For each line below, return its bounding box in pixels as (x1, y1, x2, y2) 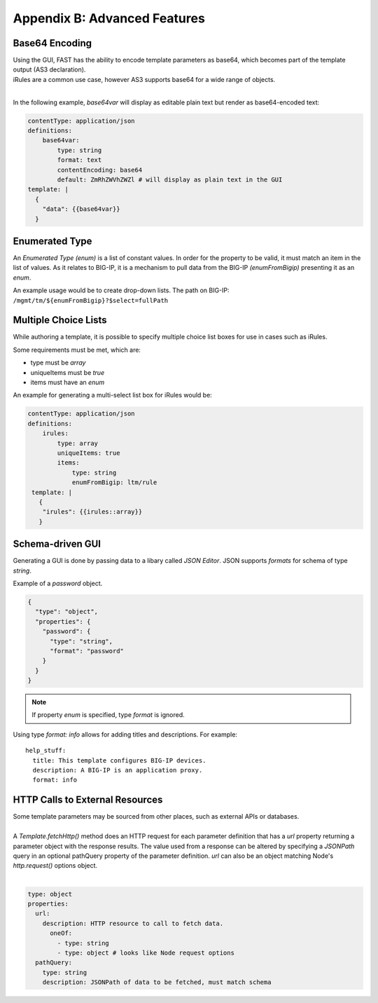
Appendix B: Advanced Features (13, 11, 206, 26)
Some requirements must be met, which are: (13, 346, 141, 354)
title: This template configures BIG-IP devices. (32, 756, 206, 764)
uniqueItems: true (57, 449, 120, 457)
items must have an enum (30, 378, 105, 387)
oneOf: (50, 929, 73, 937)
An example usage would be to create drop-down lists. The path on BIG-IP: (13, 286, 230, 294)
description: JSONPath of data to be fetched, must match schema (42, 978, 272, 986)
